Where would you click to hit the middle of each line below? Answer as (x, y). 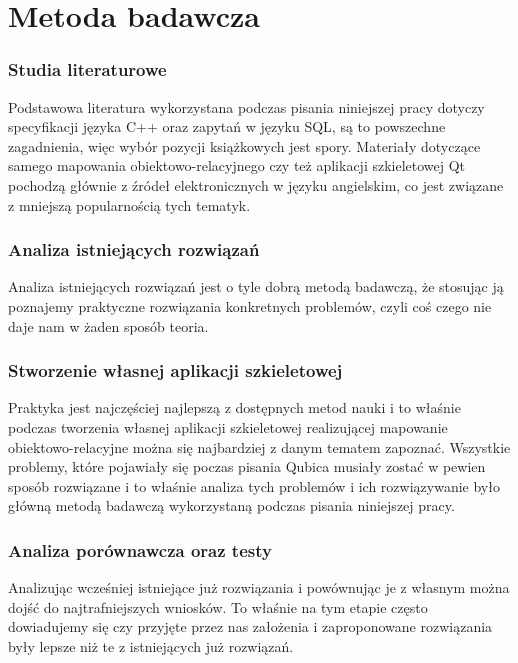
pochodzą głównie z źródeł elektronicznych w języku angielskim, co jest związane (256, 184)
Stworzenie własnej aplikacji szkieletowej (175, 370)
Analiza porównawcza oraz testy (140, 549)
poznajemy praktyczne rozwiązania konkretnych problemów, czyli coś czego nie (250, 305)
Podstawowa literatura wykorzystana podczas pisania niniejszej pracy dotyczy (246, 106)
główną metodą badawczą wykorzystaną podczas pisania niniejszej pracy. (231, 505)
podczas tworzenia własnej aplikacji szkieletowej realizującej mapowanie (228, 426)
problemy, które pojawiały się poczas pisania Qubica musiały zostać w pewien (247, 466)
